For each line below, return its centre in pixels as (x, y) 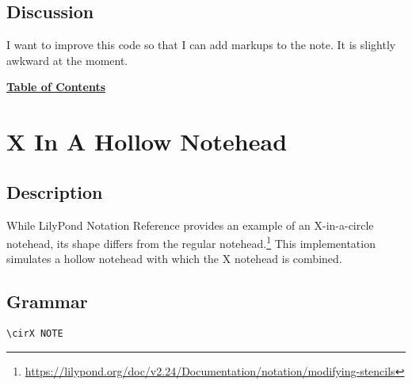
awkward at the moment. (67, 60)
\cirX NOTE (35, 334)
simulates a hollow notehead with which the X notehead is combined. (174, 259)
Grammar (47, 301)
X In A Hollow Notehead (147, 141)
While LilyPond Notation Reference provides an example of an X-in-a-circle (190, 225)
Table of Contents (56, 87)
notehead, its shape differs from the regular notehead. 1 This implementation (191, 242)
